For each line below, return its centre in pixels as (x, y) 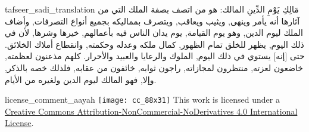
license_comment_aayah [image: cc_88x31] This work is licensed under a (142, 99)
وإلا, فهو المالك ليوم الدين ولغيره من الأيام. (81, 79)
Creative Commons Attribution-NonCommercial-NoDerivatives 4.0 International (151, 111)
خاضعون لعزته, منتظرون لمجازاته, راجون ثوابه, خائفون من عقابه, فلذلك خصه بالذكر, (154, 67)
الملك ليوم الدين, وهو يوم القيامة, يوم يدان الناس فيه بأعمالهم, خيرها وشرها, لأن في (154, 33)
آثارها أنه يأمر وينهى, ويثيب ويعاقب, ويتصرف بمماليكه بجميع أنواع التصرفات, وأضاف (152, 21)
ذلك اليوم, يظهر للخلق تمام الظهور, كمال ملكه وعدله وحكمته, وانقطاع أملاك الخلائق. (154, 44)
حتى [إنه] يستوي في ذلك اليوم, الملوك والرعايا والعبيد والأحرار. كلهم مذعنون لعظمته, (155, 56)
